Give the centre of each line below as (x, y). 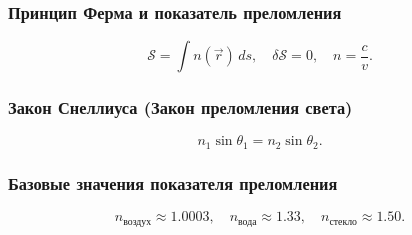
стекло (343, 221)
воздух (137, 221)
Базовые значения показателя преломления (173, 182)
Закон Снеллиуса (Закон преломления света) (180, 107)
